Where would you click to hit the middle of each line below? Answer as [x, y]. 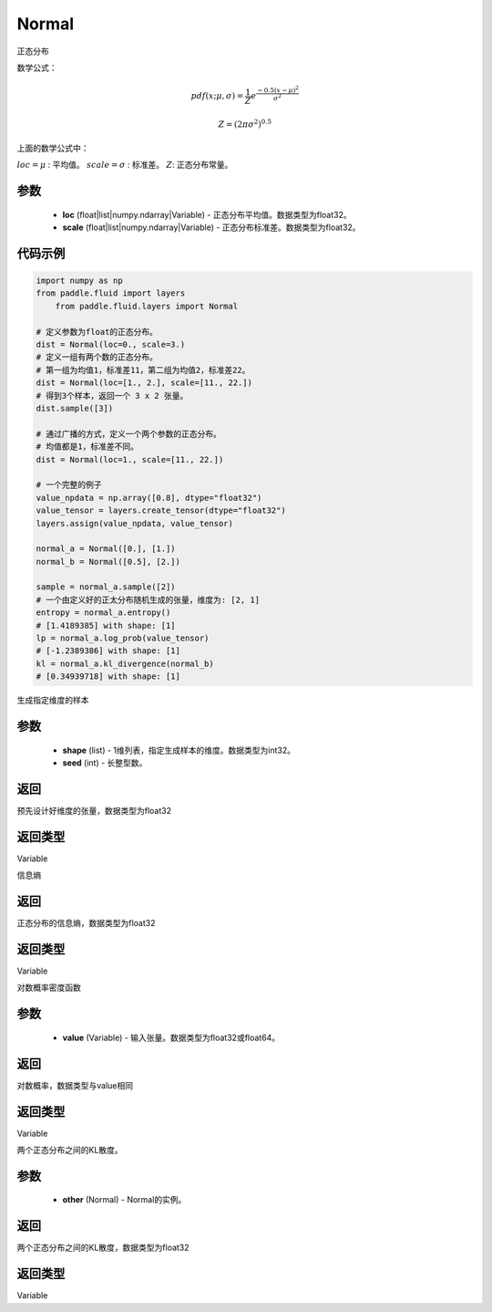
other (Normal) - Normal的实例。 [124, 1200]
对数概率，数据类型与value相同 [75, 1085]
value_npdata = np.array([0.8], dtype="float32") [149, 498]
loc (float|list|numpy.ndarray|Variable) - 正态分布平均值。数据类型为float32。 [207, 214]
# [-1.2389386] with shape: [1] [108, 651]
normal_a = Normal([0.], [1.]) [106, 549]
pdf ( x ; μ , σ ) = [217, 96]
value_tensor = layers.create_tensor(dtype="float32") [161, 510]
